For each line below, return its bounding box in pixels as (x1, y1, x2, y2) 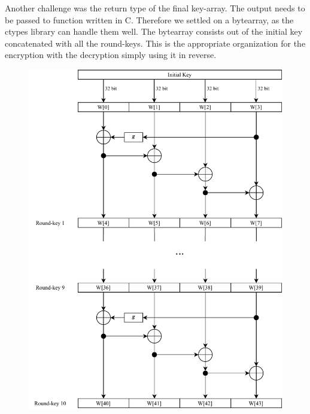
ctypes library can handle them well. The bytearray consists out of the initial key (5, 25, 303, 38)
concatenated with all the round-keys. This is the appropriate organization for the (5, 36, 306, 49)
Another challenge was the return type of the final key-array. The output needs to (5, 2, 305, 14)
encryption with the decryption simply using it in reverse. (5, 48, 217, 61)
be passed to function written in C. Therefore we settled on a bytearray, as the (5, 13, 294, 26)
